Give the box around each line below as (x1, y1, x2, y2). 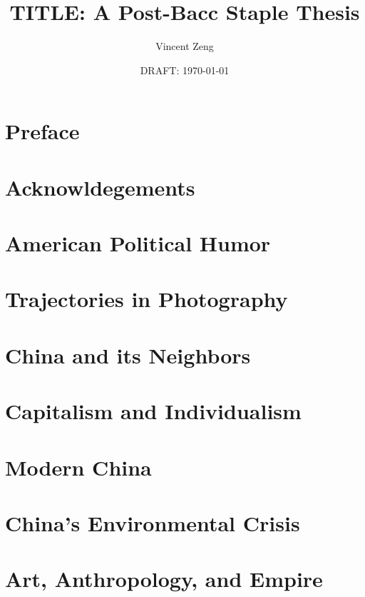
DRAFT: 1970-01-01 (140, 62, 230, 77)
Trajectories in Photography (5, 284, 288, 313)
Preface (5, 116, 80, 146)
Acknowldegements (5, 172, 195, 201)
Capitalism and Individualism (5, 396, 302, 426)
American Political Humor (5, 229, 271, 258)
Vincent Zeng (155, 39, 214, 54)
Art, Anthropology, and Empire (5, 564, 323, 593)
